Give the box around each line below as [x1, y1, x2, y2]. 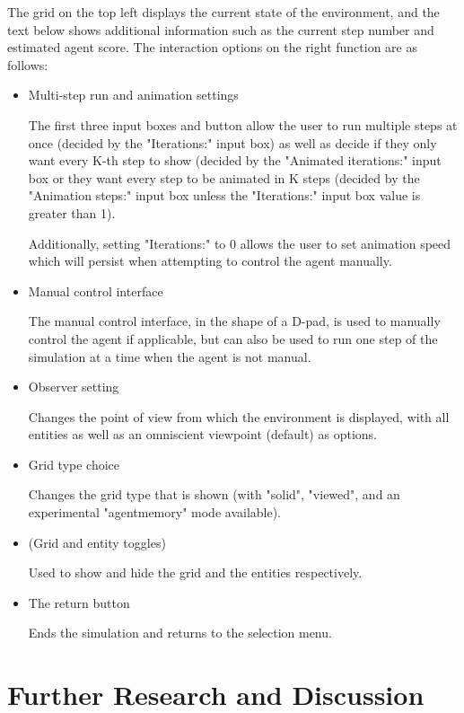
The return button [28, 593, 130, 612]
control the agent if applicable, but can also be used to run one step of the [28, 329, 438, 348]
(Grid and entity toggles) [28, 533, 166, 551]
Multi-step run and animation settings [28, 85, 239, 104]
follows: [7, 55, 48, 74]
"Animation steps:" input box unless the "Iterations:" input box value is [28, 186, 421, 205]
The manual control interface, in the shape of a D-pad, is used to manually [28, 312, 441, 330]
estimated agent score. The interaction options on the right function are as [7, 38, 418, 57]
